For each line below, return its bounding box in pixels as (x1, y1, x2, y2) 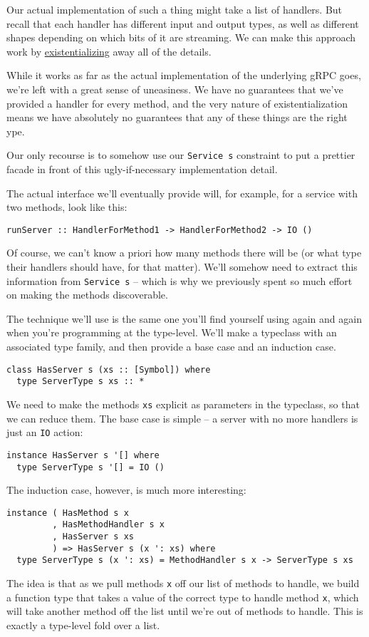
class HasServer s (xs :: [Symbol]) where (6, 364, 211, 375)
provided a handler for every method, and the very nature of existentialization (6, 95, 348, 110)
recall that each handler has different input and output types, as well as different (6, 16, 359, 31)
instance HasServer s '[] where (6, 450, 160, 460)
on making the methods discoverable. (6, 287, 168, 302)
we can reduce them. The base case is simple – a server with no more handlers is (6, 410, 358, 425)
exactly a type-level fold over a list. (6, 617, 160, 632)
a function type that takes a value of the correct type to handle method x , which (6, 589, 359, 604)
